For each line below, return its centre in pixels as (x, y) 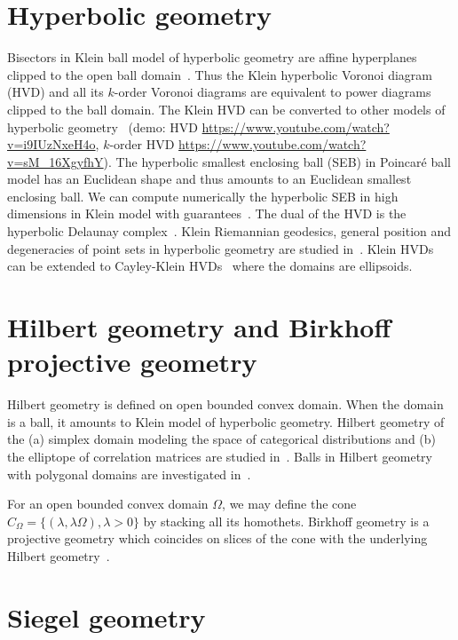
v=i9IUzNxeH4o (51, 144)
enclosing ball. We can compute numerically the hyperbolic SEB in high (203, 196)
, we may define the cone (289, 504)
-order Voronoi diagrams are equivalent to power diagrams (272, 92)
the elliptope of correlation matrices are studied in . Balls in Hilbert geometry (220, 456)
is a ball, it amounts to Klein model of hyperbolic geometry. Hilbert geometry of (226, 421)
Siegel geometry (107, 616)
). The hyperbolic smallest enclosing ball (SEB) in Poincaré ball (277, 161)
